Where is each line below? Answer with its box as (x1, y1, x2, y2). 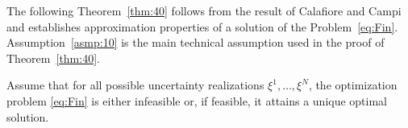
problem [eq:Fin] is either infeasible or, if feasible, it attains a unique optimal (6, 92, 388, 109)
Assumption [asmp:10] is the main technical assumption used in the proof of (6, 34, 385, 51)
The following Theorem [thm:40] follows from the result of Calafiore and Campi (6, 2, 402, 19)
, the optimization (308, 76, 398, 93)
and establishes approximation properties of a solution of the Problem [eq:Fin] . (6, 18, 398, 35)
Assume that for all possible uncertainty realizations (6, 76, 264, 93)
